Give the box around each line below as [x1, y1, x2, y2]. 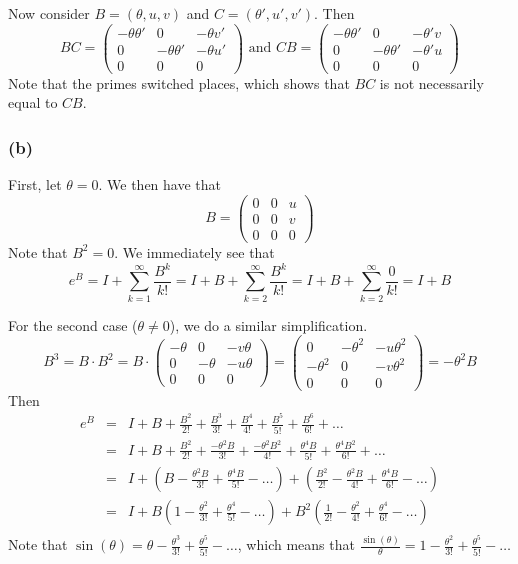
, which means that [237, 534, 355, 555]
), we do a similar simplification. [169, 314, 368, 335]
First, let [8, 174, 62, 195]
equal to [8, 92, 58, 113]
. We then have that [98, 174, 221, 195]
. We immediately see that [114, 241, 275, 262]
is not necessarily [379, 72, 484, 93]
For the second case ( [8, 314, 138, 335]
